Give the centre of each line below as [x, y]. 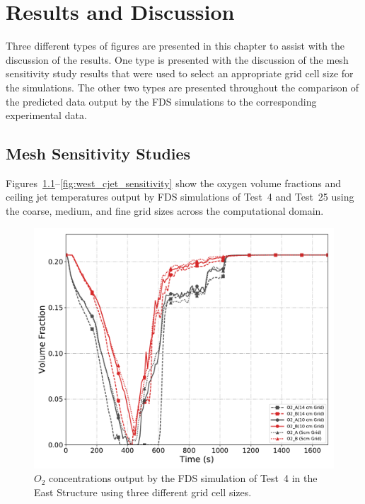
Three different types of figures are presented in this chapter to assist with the [175, 46]
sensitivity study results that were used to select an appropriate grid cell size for [180, 73]
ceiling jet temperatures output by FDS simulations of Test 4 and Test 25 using [180, 197]
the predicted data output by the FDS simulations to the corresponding [161, 101]
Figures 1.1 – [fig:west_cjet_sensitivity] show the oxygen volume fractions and [174, 183]
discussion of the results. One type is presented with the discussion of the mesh [177, 59]
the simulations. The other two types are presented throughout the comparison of [182, 87]
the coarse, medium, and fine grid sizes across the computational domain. [165, 211]
